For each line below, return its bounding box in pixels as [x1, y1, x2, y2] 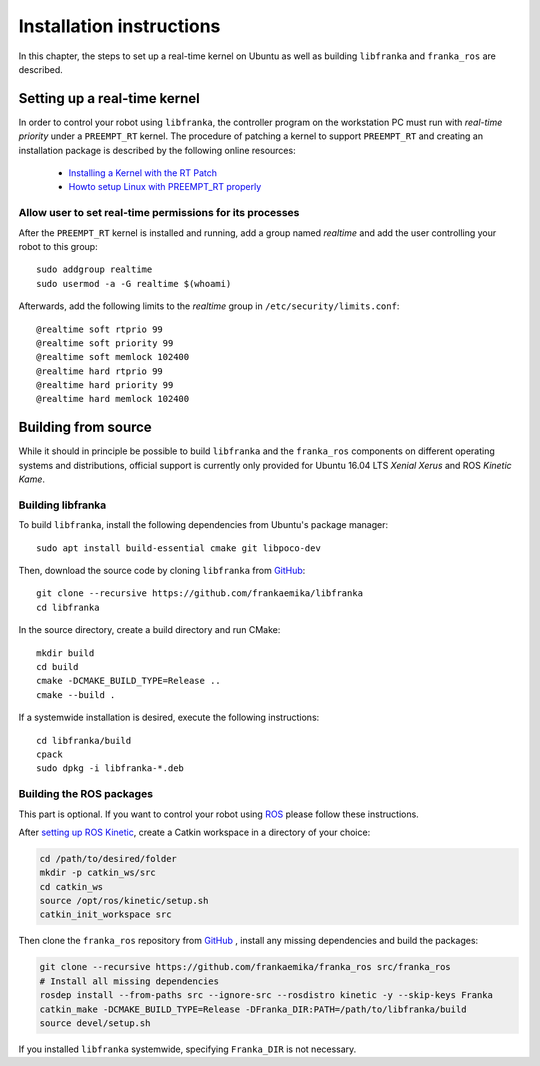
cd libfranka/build [36, 735, 132, 746]
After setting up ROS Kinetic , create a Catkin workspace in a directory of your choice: [18, 826, 371, 838]
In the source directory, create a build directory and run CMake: [18, 624, 281, 636]
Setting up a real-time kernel [18, 90, 200, 107]
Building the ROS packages [18, 787, 154, 801]
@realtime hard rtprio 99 [36, 365, 164, 377]
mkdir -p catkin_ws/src [39, 867, 157, 879]
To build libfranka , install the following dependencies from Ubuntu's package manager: [18, 519, 389, 531]
